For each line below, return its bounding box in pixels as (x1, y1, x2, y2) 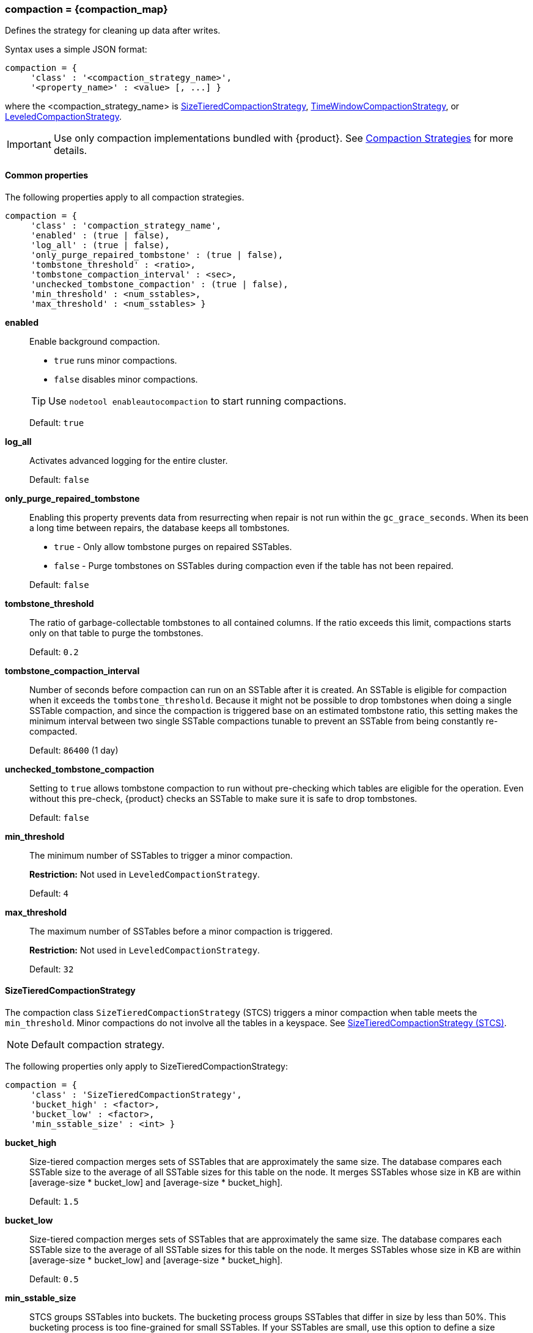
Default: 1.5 (29, 1195, 79, 1206)
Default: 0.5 (29, 1273, 79, 1284)
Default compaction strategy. (31, 1038, 165, 1051)
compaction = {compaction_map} (5, 3, 168, 15)
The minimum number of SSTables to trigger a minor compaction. (29, 850, 293, 861)
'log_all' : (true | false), (31, 240, 170, 250)
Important (7, 138, 51, 151)
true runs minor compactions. (54, 354, 177, 365)
